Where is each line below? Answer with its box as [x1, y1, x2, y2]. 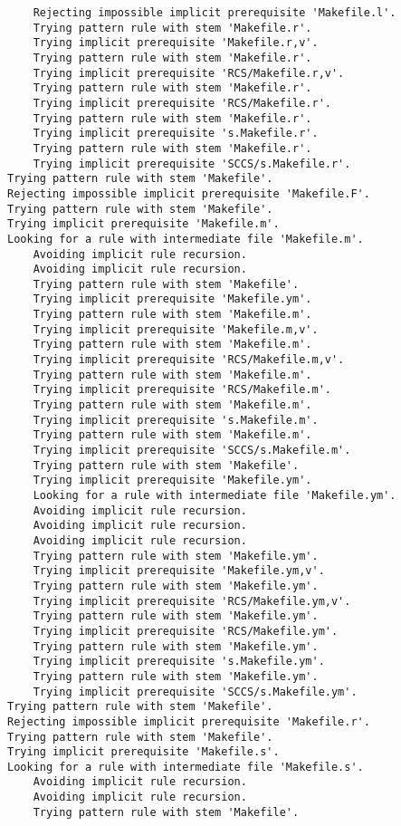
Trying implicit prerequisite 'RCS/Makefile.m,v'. [33, 353, 345, 367]
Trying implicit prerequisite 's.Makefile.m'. [33, 413, 319, 427]
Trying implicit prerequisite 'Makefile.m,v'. [33, 322, 319, 336]
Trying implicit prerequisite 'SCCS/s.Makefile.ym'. [33, 685, 358, 698]
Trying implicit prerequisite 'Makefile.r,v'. [33, 36, 319, 50]
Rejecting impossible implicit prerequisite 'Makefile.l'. [33, 6, 396, 19]
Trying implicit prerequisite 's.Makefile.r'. [33, 127, 319, 140]
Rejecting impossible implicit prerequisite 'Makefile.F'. [7, 187, 370, 200]
